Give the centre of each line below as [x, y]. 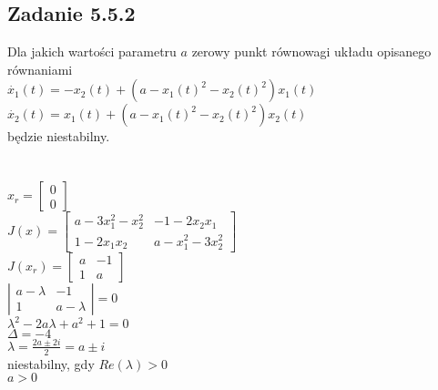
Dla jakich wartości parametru [92, 51]
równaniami [40, 69]
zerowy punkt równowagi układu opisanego [311, 51]
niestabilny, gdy [51, 363]
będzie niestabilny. [59, 136]
